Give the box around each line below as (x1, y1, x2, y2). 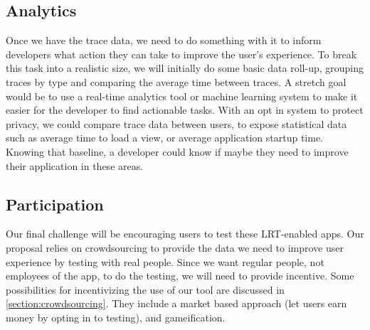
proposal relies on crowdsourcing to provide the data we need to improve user (6, 240, 344, 255)
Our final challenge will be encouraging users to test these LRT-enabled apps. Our (6, 226, 364, 241)
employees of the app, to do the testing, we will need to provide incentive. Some (6, 268, 354, 283)
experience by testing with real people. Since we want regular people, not (6, 254, 324, 269)
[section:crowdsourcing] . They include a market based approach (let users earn (6, 296, 347, 311)
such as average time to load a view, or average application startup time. (6, 130, 324, 145)
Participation (6, 193, 104, 215)
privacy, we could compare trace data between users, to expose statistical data (6, 116, 347, 131)
